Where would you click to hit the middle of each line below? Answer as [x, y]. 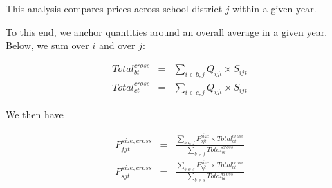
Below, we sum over [47, 45]
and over [117, 45]
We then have [35, 114]
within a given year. [275, 8]
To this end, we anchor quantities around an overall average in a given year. [167, 31]
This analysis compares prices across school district [114, 8]
